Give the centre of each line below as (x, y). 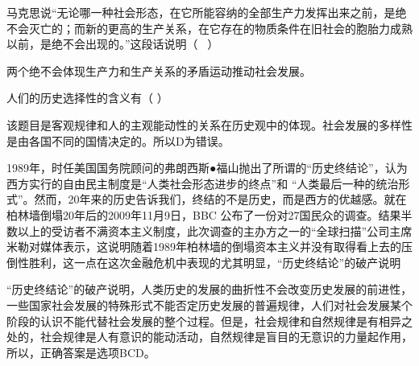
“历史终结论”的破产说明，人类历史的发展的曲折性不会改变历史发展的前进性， (209, 289)
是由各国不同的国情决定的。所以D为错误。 (118, 140)
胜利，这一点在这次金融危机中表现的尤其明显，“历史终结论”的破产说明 (215, 262)
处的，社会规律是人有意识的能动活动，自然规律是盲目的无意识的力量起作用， (209, 337)
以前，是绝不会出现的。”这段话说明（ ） (113, 44)
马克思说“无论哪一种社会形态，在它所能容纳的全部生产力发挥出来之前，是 (201, 12)
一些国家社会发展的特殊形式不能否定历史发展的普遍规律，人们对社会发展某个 (209, 304)
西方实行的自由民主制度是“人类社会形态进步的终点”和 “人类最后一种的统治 (203, 183)
